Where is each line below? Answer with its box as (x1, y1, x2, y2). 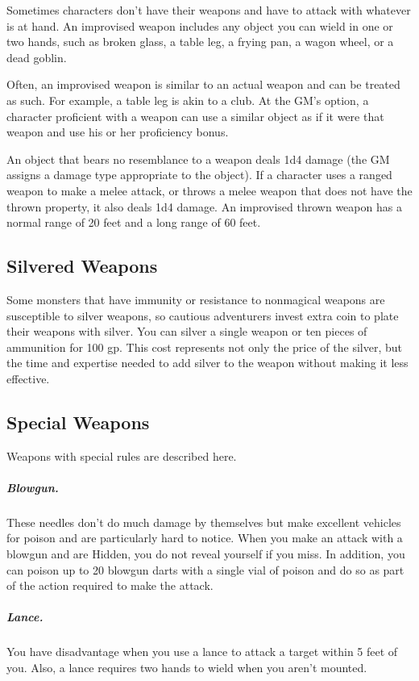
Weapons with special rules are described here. (6, 447, 237, 464)
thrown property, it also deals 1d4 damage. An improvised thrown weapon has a (6, 198, 402, 215)
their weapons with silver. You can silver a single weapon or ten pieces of (6, 323, 367, 340)
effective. (6, 370, 50, 386)
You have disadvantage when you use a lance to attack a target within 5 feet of (6, 643, 398, 660)
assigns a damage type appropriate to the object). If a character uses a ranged (6, 166, 392, 183)
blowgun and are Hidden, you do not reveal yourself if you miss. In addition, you (6, 545, 405, 562)
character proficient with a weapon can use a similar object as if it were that (6, 107, 384, 124)
